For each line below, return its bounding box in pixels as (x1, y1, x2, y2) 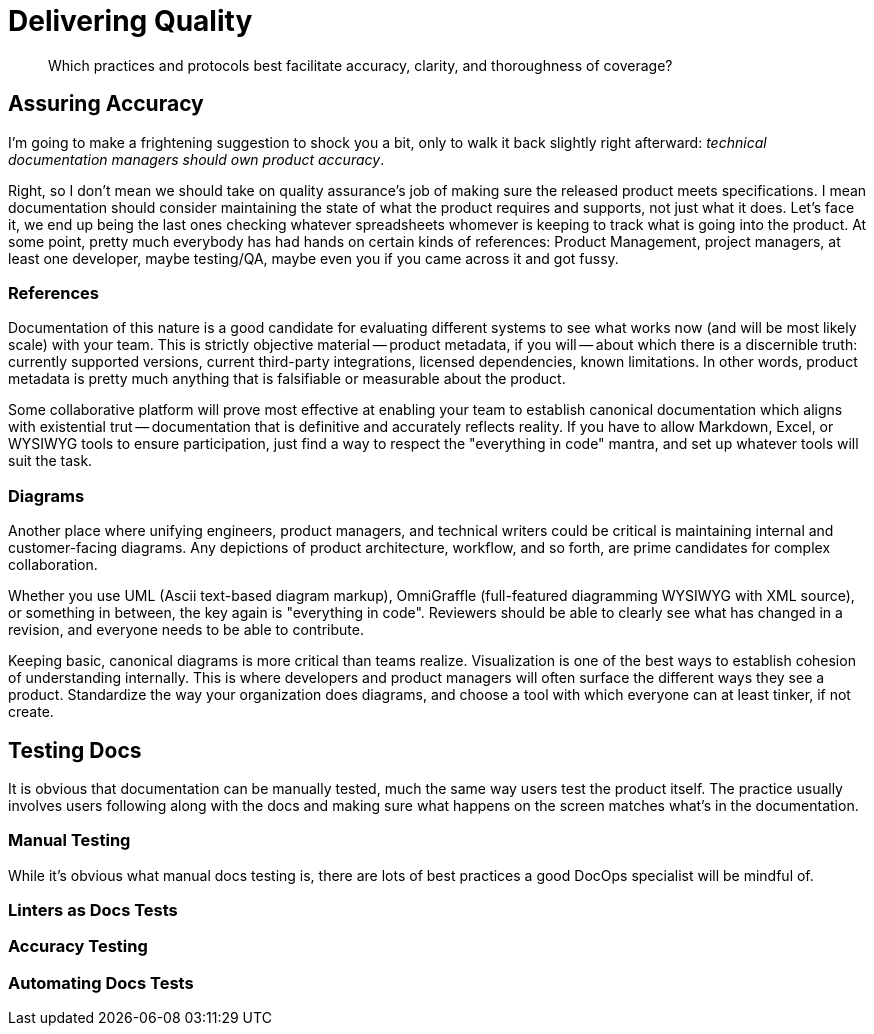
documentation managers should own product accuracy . (8, 150, 385, 168)
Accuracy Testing (8, 936, 148, 957)
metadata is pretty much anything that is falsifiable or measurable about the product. (8, 370, 566, 388)
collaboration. (8, 556, 98, 574)
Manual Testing (8, 830, 131, 851)
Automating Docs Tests (8, 972, 194, 993)
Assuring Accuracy (8, 91, 204, 117)
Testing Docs (8, 737, 142, 763)
